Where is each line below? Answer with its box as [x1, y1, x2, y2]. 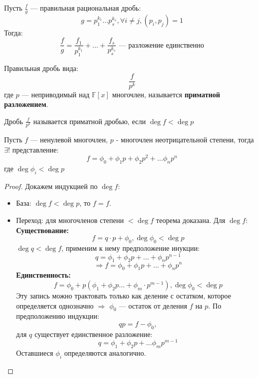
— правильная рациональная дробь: [30, 3, 141, 13]
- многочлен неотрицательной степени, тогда [116, 134, 254, 144]
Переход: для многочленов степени [16, 215, 124, 225]
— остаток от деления [119, 300, 187, 311]
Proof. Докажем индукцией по [4, 180, 98, 191]
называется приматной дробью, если [33, 116, 146, 126]
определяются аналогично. [64, 348, 146, 358]
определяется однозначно [16, 300, 94, 311]
